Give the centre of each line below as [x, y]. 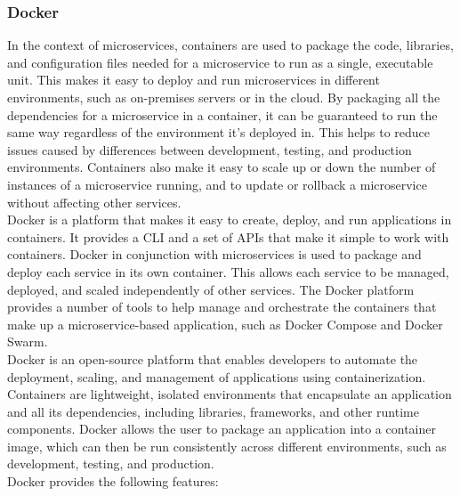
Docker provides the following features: [113, 481]
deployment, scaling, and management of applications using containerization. [217, 376]
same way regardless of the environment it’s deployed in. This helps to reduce [219, 132]
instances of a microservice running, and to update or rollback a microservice [217, 184]
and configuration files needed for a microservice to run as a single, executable [220, 62]
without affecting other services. [94, 202]
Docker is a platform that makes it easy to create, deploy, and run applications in [230, 220]
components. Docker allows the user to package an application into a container [222, 429]
